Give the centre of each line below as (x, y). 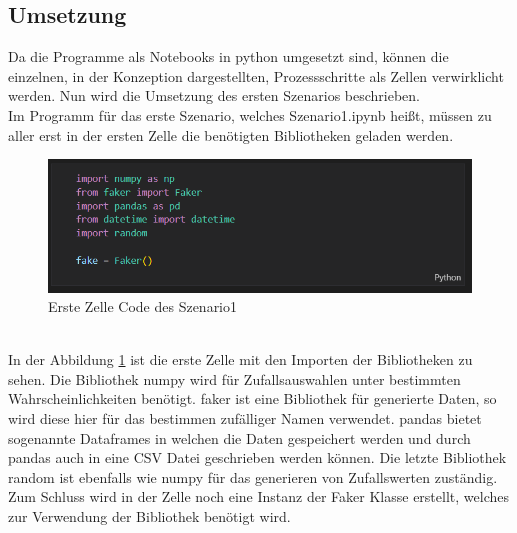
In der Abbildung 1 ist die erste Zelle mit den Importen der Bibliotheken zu (240, 359)
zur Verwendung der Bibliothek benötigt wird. (149, 516)
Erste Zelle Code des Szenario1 (143, 306)
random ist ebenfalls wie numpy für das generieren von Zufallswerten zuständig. (253, 476)
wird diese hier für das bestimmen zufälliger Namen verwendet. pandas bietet (245, 418)
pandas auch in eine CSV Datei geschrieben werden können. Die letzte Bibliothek (257, 457)
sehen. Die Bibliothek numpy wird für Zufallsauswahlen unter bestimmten (234, 378)
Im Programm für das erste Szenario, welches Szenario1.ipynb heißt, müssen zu (250, 114)
